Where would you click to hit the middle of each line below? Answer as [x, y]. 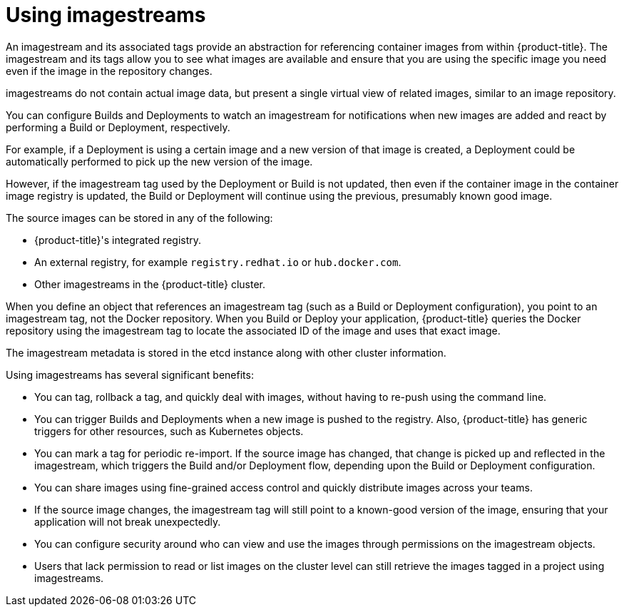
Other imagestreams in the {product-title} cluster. [150, 284]
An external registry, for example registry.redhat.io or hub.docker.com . [218, 262]
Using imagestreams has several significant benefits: [130, 374]
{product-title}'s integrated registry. [118, 240]
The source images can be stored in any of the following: [139, 218]
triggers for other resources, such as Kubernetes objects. [169, 431]
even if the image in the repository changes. [109, 71]
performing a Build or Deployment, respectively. [118, 127]
